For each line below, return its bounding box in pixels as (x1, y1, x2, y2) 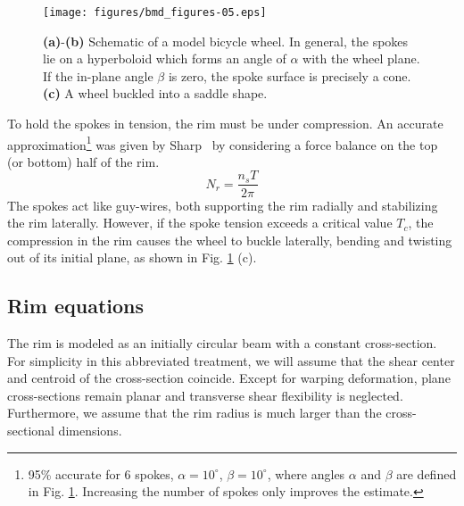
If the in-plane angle (43, 66, 153, 85)
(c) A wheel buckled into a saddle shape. (43, 84, 268, 103)
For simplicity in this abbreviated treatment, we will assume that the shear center (7, 351, 455, 369)
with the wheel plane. (302, 49, 420, 68)
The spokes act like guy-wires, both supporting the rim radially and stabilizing (7, 195, 438, 214)
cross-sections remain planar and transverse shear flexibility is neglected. (7, 386, 403, 404)
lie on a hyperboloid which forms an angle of (43, 49, 286, 68)
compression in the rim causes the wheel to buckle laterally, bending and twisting (7, 230, 452, 249)
